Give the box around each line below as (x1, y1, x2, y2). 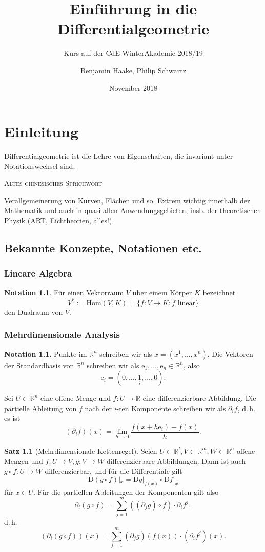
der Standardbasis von (4, 359, 74, 370)
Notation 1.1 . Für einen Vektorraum (4, 287, 124, 298)
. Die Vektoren (207, 348, 253, 359)
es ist (4, 413, 21, 423)
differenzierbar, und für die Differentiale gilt (45, 465, 182, 476)
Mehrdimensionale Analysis (4, 328, 120, 341)
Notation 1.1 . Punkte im (4, 348, 87, 359)
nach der (85, 402, 112, 413)
